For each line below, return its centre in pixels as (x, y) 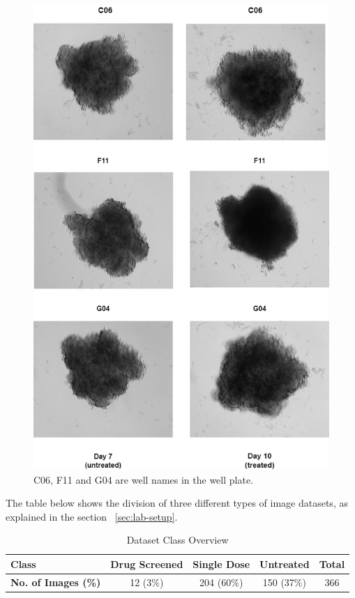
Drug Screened (147, 563)
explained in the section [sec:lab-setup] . (92, 516)
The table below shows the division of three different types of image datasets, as (177, 503)
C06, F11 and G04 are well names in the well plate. (143, 479)
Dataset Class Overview (177, 540)
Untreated (285, 563)
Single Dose (221, 563)
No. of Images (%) (56, 582)
